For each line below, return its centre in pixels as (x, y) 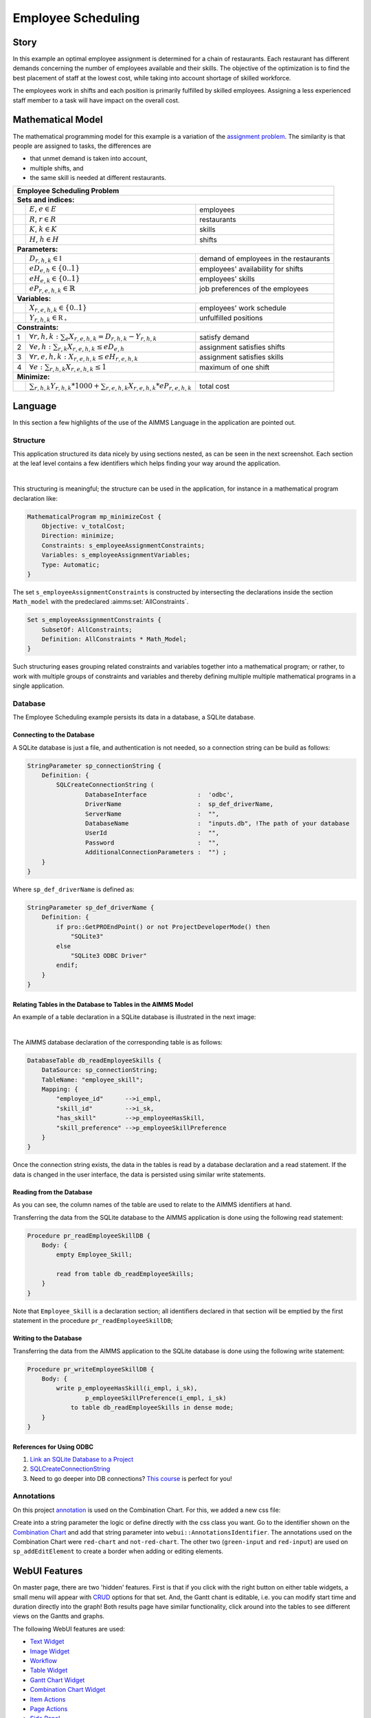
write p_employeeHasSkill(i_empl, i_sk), (127, 1388)
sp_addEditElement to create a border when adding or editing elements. (118, 1551)
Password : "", (152, 843)
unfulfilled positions (232, 318)
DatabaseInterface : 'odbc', (159, 794)
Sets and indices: (46, 200)
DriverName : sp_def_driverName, (179, 804)
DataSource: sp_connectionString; (100, 1070)
